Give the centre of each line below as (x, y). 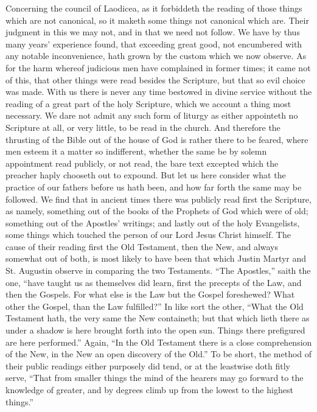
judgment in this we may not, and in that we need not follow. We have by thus (153, 32)
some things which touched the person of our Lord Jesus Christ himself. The (148, 235)
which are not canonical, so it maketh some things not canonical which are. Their (157, 20)
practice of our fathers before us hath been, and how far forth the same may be (154, 187)
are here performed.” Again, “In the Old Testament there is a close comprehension (159, 342)
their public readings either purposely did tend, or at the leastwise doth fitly (148, 365)
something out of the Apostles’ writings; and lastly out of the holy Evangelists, (153, 222)
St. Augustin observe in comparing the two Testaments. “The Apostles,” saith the (158, 271)
